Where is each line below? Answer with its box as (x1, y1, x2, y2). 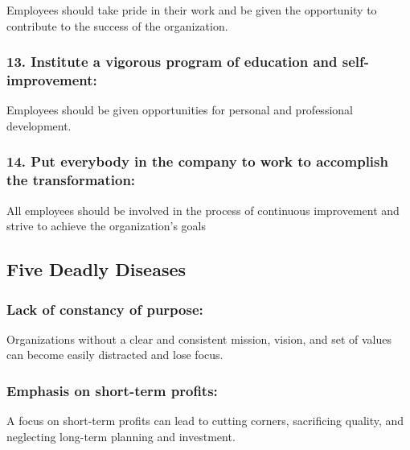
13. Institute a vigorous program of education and (6, 52, 338, 72)
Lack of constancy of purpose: (6, 299, 203, 319)
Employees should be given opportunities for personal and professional (6, 101, 353, 118)
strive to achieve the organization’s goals (6, 217, 207, 234)
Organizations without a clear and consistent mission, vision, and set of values (6, 330, 392, 347)
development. (6, 117, 72, 134)
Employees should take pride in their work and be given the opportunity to (6, 2, 377, 18)
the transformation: (6, 170, 136, 190)
